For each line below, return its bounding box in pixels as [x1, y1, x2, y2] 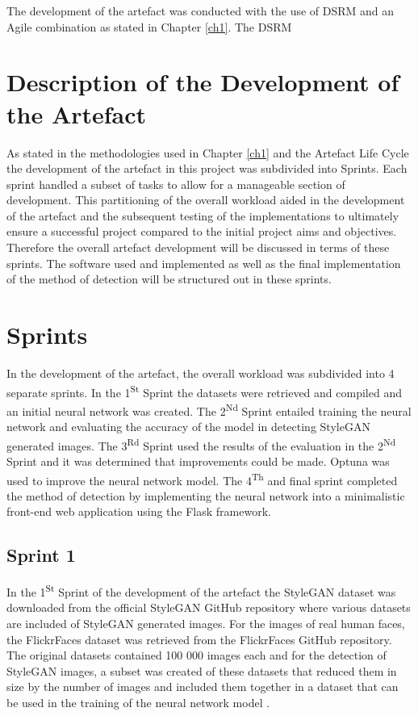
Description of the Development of [6, 65, 399, 98]
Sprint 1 [6, 542, 76, 567]
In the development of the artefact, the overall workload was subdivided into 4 [6, 364, 395, 381]
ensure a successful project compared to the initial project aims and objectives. [6, 223, 397, 240]
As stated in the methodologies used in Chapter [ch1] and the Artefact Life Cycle [6, 144, 409, 161]
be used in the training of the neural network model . [6, 693, 270, 710]
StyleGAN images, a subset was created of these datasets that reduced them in [6, 662, 397, 679]
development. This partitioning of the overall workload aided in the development [6, 191, 405, 208]
